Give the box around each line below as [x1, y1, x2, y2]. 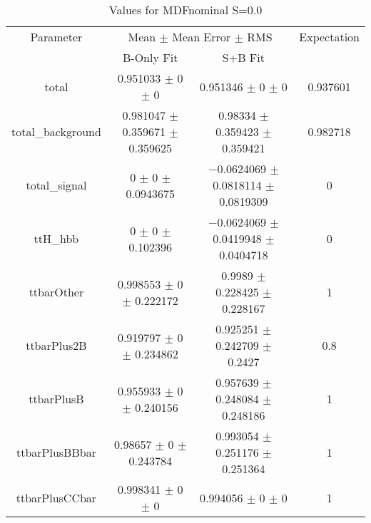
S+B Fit [222, 49, 265, 66]
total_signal [26, 177, 87, 193]
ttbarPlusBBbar [16, 444, 96, 460]
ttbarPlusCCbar [16, 489, 97, 506]
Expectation [299, 29, 360, 45]
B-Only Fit [123, 49, 178, 66]
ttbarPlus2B [26, 337, 87, 353]
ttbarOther [29, 284, 84, 300]
